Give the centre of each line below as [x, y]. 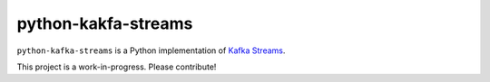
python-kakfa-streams [105, 23]
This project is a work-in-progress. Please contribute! [117, 67]
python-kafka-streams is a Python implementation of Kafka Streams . [151, 50]
